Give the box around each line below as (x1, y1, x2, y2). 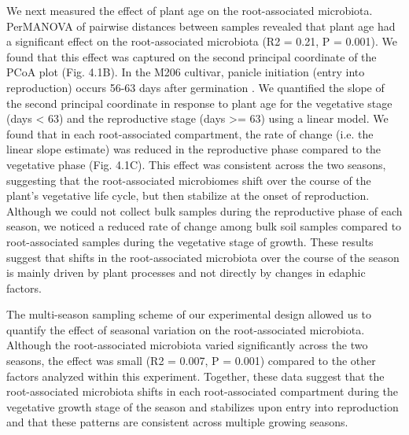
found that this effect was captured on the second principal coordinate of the (6, 48, 377, 65)
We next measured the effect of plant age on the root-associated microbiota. (6, 2, 373, 18)
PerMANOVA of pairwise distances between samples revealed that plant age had (6, 17, 396, 34)
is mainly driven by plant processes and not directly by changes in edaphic (6, 264, 366, 281)
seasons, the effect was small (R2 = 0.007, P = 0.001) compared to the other (6, 352, 376, 369)
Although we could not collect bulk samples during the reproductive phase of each (6, 202, 403, 219)
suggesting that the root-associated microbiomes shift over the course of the (6, 171, 371, 188)
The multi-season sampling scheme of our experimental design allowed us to (6, 306, 372, 323)
